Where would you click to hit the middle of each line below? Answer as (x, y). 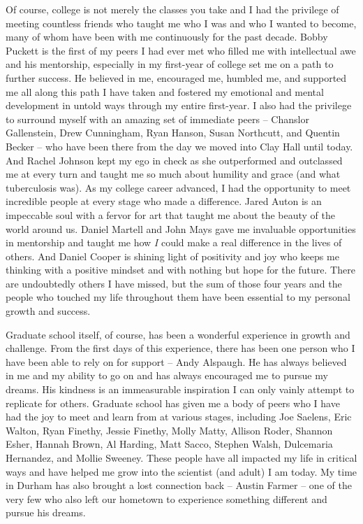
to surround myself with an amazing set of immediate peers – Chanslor (157, 119)
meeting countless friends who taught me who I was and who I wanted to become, (181, 23)
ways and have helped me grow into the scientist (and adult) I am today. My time (181, 471)
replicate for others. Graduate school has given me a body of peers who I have (173, 403)
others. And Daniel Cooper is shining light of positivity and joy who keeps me (172, 256)
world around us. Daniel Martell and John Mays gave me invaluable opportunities (181, 228)
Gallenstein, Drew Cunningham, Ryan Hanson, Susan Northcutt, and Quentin (173, 133)
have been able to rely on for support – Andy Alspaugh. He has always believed (176, 361)
